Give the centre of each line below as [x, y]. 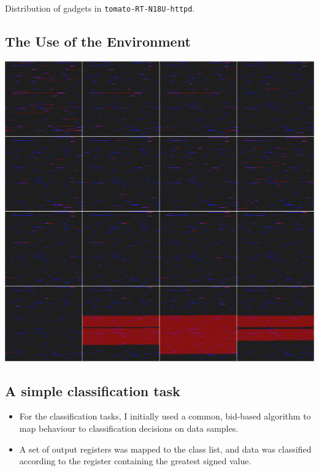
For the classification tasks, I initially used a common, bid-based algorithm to [165, 416]
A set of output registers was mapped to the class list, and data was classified [165, 449]
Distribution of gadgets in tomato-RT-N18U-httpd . [100, 8]
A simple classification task [93, 390]
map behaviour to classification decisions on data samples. [129, 428]
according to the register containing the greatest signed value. [135, 461]
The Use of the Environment [98, 41]
